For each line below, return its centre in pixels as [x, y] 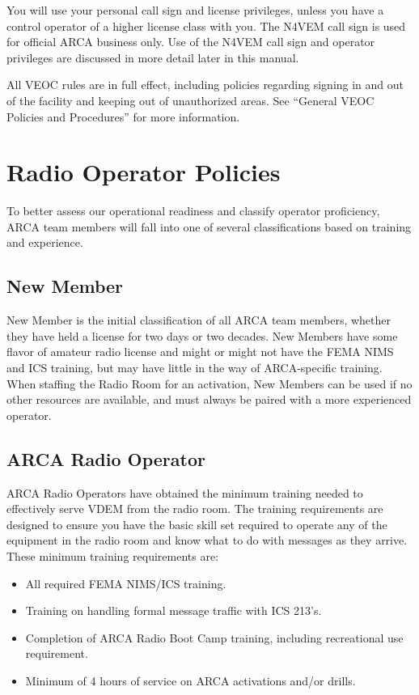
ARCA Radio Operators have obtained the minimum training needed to [185, 492]
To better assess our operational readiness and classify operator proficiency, [193, 211]
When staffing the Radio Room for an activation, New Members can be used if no [209, 383]
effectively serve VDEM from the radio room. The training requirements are [195, 509]
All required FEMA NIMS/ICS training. [126, 583]
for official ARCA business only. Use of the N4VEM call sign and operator [191, 42]
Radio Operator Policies [144, 172]
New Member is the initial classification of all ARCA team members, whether [199, 320]
